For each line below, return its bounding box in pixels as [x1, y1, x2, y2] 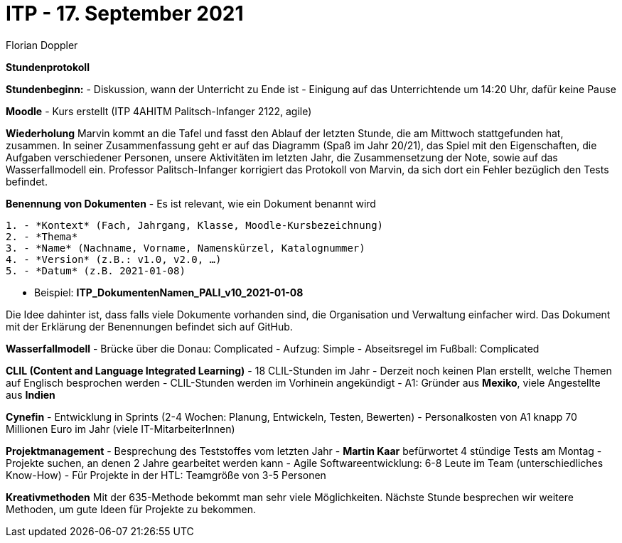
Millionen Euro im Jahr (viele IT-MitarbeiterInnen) [6, 422, 235, 435]
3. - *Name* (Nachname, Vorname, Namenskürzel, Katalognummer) [6, 242, 365, 254]
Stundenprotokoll [6, 60, 90, 73]
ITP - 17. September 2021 [6, 1, 244, 26]
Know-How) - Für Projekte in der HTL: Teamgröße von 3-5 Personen [6, 468, 326, 481]
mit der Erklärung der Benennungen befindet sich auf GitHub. [6, 320, 293, 333]
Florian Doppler [6, 38, 78, 51]
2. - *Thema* [6, 230, 78, 242]
